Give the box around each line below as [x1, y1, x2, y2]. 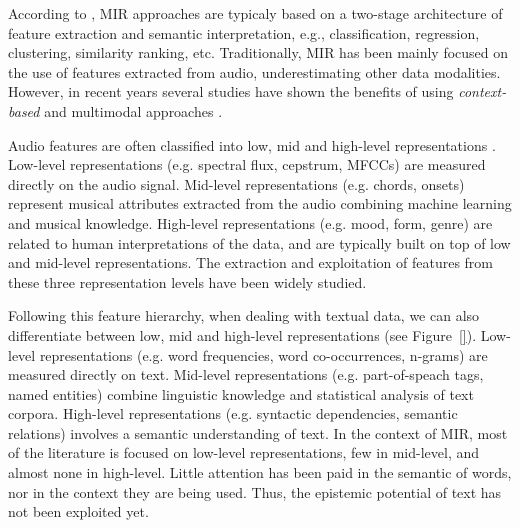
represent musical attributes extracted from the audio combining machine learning [8, 193, 512, 214]
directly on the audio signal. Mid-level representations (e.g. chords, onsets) [8, 173, 465, 194]
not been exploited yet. [8, 501, 149, 522]
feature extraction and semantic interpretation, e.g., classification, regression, [8, 22, 480, 43]
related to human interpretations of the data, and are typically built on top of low [8, 232, 511, 253]
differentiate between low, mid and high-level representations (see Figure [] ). [8, 324, 477, 345]
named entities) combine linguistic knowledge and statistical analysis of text [8, 383, 474, 404]
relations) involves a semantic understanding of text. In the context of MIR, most [8, 422, 508, 443]
